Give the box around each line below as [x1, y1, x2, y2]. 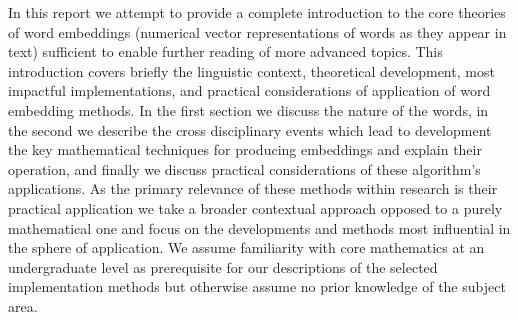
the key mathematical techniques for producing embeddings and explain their [8, 139, 482, 160]
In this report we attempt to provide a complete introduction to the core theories [8, 2, 506, 22]
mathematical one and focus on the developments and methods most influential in [8, 217, 511, 238]
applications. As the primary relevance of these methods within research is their [8, 178, 498, 199]
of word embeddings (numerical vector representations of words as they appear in [8, 21, 507, 42]
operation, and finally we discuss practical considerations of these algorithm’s [8, 158, 481, 179]
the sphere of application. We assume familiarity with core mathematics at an [8, 237, 485, 258]
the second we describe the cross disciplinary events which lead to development [8, 119, 492, 140]
